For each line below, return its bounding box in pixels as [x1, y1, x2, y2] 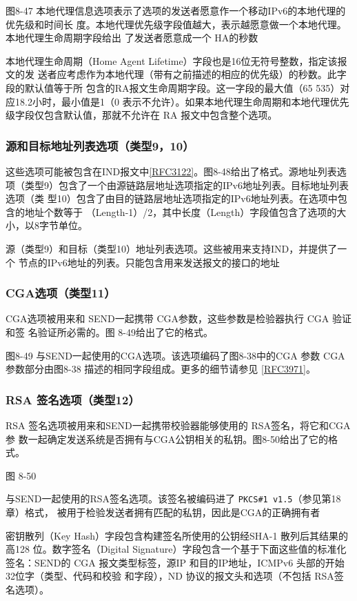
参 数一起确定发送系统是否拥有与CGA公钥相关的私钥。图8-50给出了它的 [6, 431, 328, 446]
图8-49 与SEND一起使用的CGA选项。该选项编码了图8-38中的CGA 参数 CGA [6, 348, 345, 362]
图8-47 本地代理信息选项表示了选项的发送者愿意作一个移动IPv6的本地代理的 [6, 3, 346, 17]
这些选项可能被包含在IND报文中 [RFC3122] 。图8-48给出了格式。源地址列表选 [6, 164, 347, 178]
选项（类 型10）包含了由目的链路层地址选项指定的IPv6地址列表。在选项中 [6, 191, 338, 206]
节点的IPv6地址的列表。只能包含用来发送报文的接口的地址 [18, 255, 280, 269]
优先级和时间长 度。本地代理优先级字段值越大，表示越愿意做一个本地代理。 [6, 17, 347, 31]
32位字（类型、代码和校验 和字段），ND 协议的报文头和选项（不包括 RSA [6, 569, 334, 583]
